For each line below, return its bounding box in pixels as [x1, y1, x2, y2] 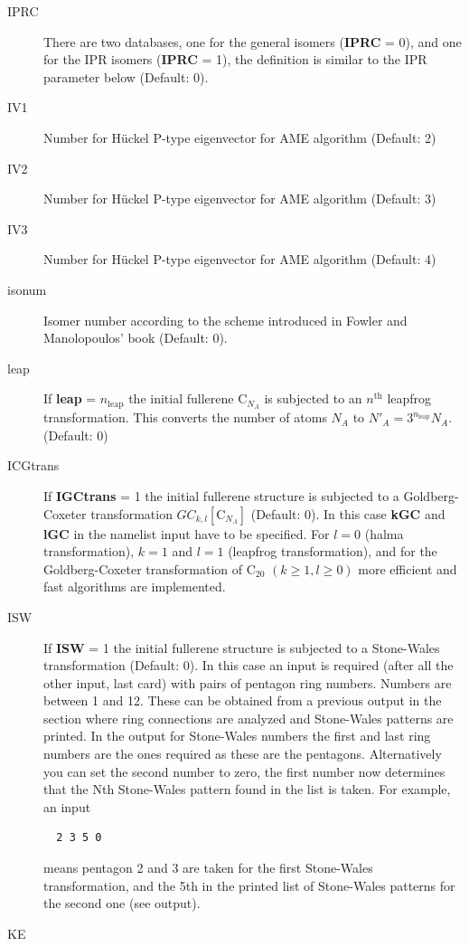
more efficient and [358, 559, 457, 578]
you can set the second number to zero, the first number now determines [43, 762, 446, 780]
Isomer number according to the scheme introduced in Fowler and [43, 310, 408, 329]
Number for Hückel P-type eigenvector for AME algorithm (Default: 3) [43, 189, 436, 208]
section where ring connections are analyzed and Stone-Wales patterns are [43, 708, 454, 727]
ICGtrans [7, 456, 60, 475]
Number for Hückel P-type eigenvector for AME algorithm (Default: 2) [43, 128, 436, 147]
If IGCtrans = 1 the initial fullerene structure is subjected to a [43, 486, 399, 505]
